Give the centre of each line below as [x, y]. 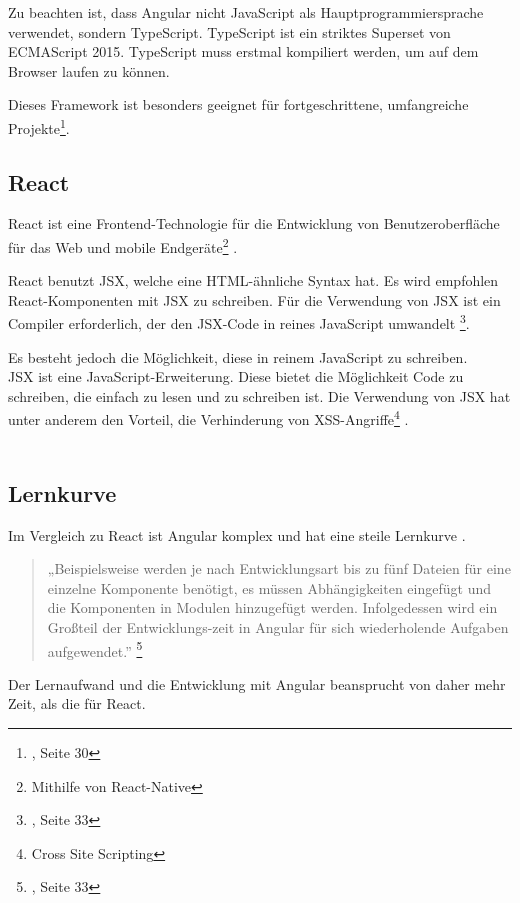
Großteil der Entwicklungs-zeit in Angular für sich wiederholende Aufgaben [278, 626]
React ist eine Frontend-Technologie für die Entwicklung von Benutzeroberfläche [254, 223]
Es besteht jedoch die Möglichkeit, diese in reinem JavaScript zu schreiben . [238, 356]
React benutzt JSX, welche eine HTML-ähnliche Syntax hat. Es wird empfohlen [253, 280]
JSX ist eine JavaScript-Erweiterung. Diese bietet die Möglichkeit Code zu [236, 376]
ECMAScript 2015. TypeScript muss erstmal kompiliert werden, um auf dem [243, 51]
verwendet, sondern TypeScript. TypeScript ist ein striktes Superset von [229, 31]
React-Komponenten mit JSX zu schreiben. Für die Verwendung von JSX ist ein [254, 299]
